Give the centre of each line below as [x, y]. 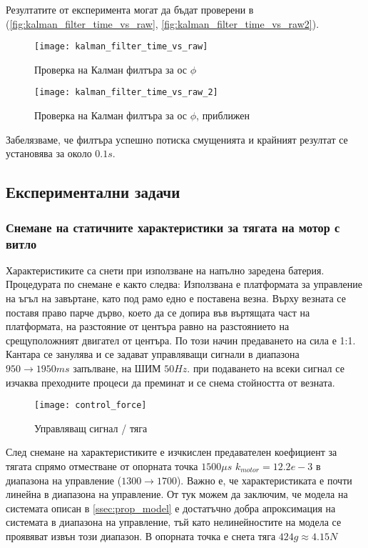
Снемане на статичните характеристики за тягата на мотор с [173, 227]
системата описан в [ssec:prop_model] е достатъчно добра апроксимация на [171, 508]
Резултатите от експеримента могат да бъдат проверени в [130, 9]
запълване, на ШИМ [117, 368]
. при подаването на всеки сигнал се [266, 368]
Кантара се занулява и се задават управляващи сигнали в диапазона [153, 354]
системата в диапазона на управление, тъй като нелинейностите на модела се [174, 522]
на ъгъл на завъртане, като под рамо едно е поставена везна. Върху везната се [176, 298]
